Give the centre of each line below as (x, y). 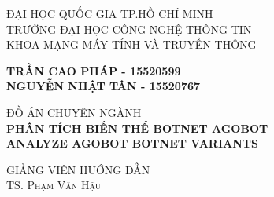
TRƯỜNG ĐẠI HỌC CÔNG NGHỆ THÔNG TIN (129, 29)
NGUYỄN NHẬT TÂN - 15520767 (104, 86)
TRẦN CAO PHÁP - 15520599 (94, 70)
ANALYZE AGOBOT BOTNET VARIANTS (132, 143)
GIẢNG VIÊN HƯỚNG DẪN (78, 169)
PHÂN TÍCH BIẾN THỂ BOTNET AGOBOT (137, 128)
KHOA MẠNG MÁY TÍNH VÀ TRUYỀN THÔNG (131, 44)
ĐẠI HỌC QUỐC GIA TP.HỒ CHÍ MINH (110, 13)
